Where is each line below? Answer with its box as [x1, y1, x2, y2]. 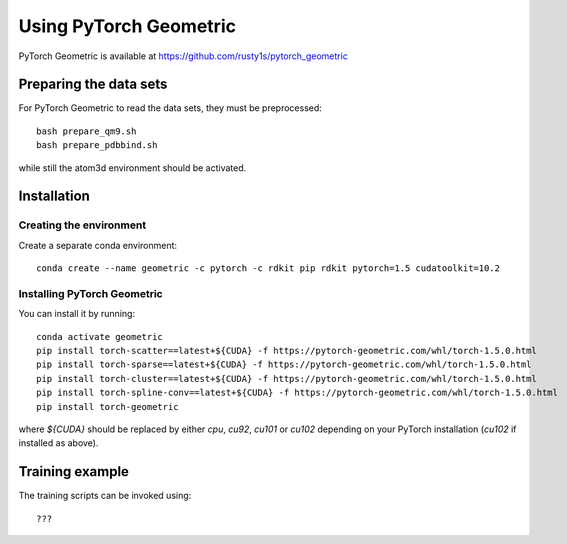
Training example [18, 463, 130, 480]
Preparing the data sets [18, 76, 168, 93]
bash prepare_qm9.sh [36, 125, 137, 137]
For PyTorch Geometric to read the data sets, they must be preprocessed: [18, 102, 322, 114]
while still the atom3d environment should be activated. [18, 161, 247, 174]
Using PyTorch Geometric [18, 15, 237, 37]
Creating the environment [18, 218, 147, 232]
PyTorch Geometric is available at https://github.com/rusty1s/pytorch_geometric [18, 50, 349, 62]
